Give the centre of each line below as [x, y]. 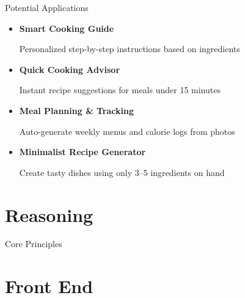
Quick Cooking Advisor [70, 69]
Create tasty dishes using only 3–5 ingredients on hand [122, 172]
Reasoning [49, 214]
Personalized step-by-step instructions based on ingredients [130, 49]
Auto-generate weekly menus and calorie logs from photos [127, 131]
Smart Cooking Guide [67, 28]
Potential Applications [47, 7]
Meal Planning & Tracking [76, 110]
